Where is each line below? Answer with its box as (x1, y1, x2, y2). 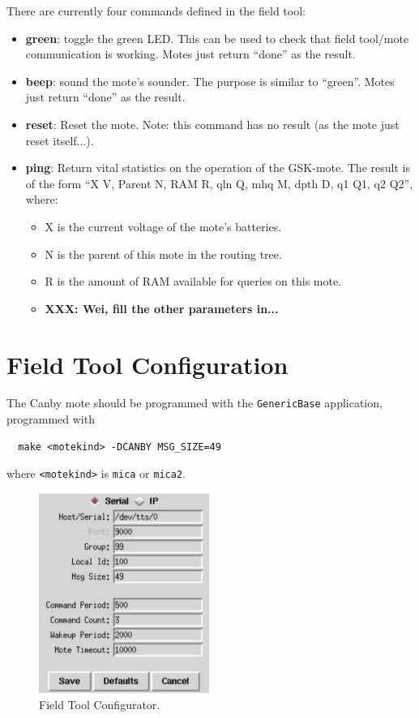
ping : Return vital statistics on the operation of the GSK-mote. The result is (25, 159, 410, 176)
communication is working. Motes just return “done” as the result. (25, 45, 356, 62)
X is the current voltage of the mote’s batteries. (45, 217, 282, 234)
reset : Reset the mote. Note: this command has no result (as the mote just (25, 115, 400, 132)
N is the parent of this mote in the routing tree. (45, 245, 282, 262)
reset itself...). (25, 131, 94, 148)
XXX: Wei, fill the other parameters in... (45, 299, 279, 316)
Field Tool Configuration (6, 347, 289, 380)
